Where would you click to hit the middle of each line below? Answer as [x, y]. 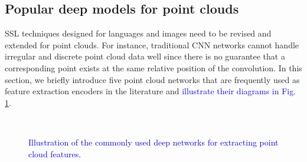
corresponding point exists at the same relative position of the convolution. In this [153, 67]
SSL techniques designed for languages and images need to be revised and [138, 33]
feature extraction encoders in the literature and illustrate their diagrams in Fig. [151, 91]
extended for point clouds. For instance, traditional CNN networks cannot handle [152, 44]
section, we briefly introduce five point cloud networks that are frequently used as [152, 79]
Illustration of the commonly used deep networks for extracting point [153, 142]
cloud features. [55, 153]
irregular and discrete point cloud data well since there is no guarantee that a [145, 56]
